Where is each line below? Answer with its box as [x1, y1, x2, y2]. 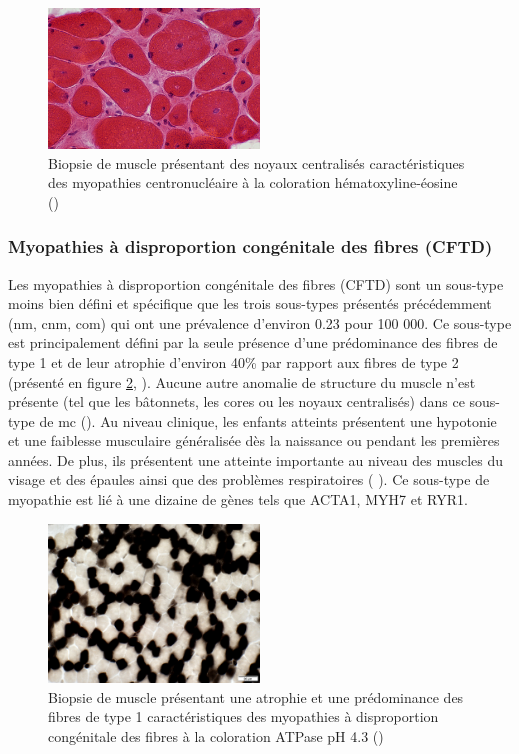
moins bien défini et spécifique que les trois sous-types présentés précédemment [8, 293, 492, 314]
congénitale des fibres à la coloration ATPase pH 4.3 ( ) [48, 725, 384, 746]
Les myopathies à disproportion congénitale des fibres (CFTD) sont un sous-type [8, 273, 504, 294]
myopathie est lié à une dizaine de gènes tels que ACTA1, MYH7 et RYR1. [8, 489, 468, 510]
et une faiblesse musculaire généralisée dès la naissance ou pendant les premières [8, 430, 500, 451]
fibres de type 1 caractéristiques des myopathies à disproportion [48, 706, 439, 727]
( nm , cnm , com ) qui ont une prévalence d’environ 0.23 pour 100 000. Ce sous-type [8, 312, 512, 333]
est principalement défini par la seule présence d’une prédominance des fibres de [8, 332, 498, 353]
